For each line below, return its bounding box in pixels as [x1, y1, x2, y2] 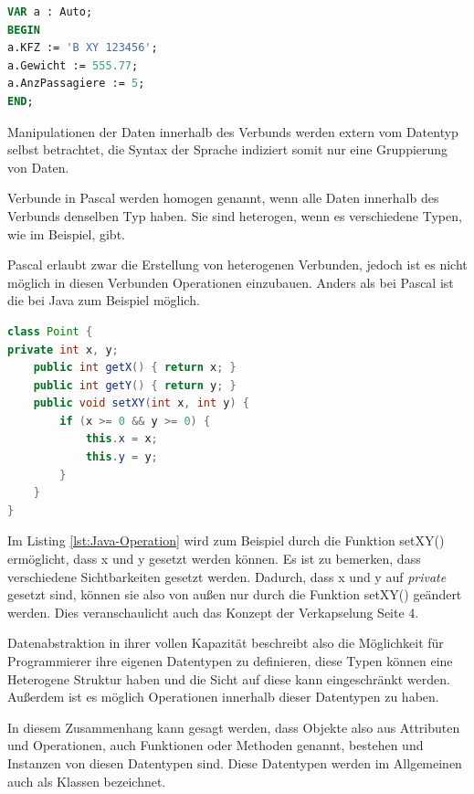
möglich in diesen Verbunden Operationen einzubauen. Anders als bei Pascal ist [7, 272, 454, 291]
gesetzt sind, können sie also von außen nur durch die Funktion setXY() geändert [7, 585, 462, 604]
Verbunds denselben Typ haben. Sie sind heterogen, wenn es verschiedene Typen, [7, 206, 462, 225]
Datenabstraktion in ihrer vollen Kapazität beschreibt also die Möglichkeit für [7, 633, 444, 652]
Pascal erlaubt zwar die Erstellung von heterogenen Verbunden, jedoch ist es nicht [7, 255, 468, 274]
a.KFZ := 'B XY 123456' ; [7, 41, 158, 55]
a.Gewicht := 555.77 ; [7, 58, 139, 72]
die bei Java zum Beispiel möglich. [7, 291, 200, 310]
